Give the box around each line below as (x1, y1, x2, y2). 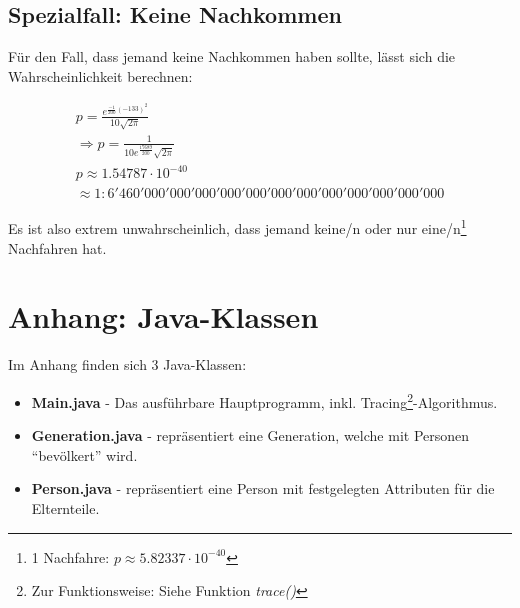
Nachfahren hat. (8, 237, 107, 258)
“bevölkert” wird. (31, 444, 138, 465)
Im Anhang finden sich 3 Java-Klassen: (8, 354, 247, 375)
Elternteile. (31, 497, 100, 518)
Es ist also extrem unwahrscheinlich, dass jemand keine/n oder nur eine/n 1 (8, 215, 467, 238)
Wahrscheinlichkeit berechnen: (8, 65, 193, 86)
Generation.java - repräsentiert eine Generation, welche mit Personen (31, 425, 470, 446)
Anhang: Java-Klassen (8, 296, 319, 337)
